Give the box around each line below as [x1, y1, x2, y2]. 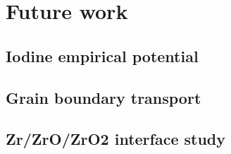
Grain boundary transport [6, 86, 201, 108]
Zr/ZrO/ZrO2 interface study [6, 128, 226, 150]
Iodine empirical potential [6, 45, 199, 66]
